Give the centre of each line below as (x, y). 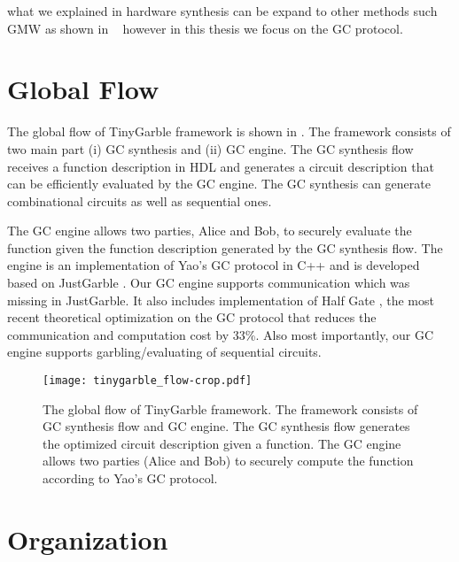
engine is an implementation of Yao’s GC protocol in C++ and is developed (214, 265)
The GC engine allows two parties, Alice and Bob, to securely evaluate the (210, 231)
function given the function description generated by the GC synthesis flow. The (225, 247)
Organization (88, 539)
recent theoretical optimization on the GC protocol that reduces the (192, 317)
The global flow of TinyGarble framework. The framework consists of (230, 408)
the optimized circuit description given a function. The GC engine (222, 443)
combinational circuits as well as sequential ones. (140, 200)
